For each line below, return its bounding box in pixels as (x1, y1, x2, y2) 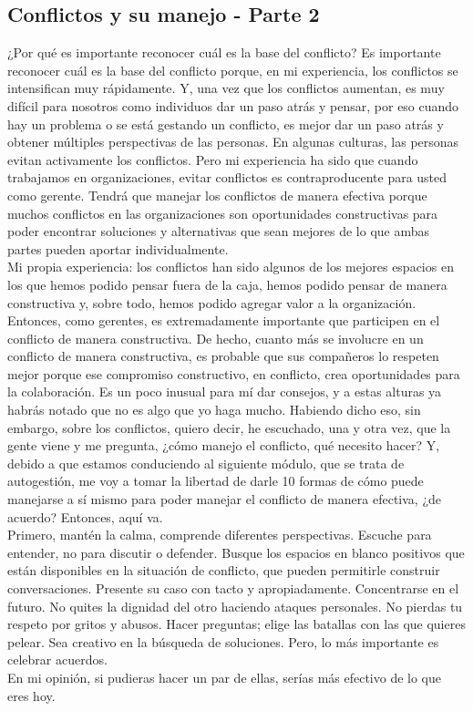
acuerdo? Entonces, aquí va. (7, 507, 163, 526)
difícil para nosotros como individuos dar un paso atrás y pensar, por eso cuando (7, 96, 459, 115)
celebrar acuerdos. (7, 650, 108, 669)
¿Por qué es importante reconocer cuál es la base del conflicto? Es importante (7, 43, 441, 62)
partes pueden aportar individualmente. (7, 239, 229, 258)
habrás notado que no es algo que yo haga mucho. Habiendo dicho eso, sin (7, 400, 421, 419)
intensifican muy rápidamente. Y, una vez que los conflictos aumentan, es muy (7, 78, 445, 98)
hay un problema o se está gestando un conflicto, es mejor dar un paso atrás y (7, 114, 444, 133)
